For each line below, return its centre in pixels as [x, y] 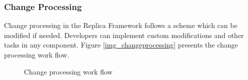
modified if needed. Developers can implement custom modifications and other [124, 35]
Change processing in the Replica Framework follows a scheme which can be [121, 25]
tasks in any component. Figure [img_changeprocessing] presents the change [121, 45]
